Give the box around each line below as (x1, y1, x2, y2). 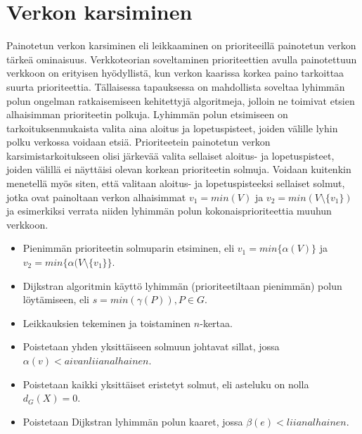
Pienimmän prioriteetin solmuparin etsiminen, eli (22, 241, 235, 255)
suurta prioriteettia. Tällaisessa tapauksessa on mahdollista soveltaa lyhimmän (6, 79, 345, 94)
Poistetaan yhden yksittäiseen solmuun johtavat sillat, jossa (22, 339, 280, 354)
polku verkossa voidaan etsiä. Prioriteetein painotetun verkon (6, 134, 271, 149)
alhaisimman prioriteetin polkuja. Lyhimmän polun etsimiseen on (6, 107, 288, 122)
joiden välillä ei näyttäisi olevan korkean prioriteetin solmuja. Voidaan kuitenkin (6, 162, 351, 177)
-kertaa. (200, 315, 233, 330)
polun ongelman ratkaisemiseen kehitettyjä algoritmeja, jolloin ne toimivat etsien (6, 93, 355, 108)
